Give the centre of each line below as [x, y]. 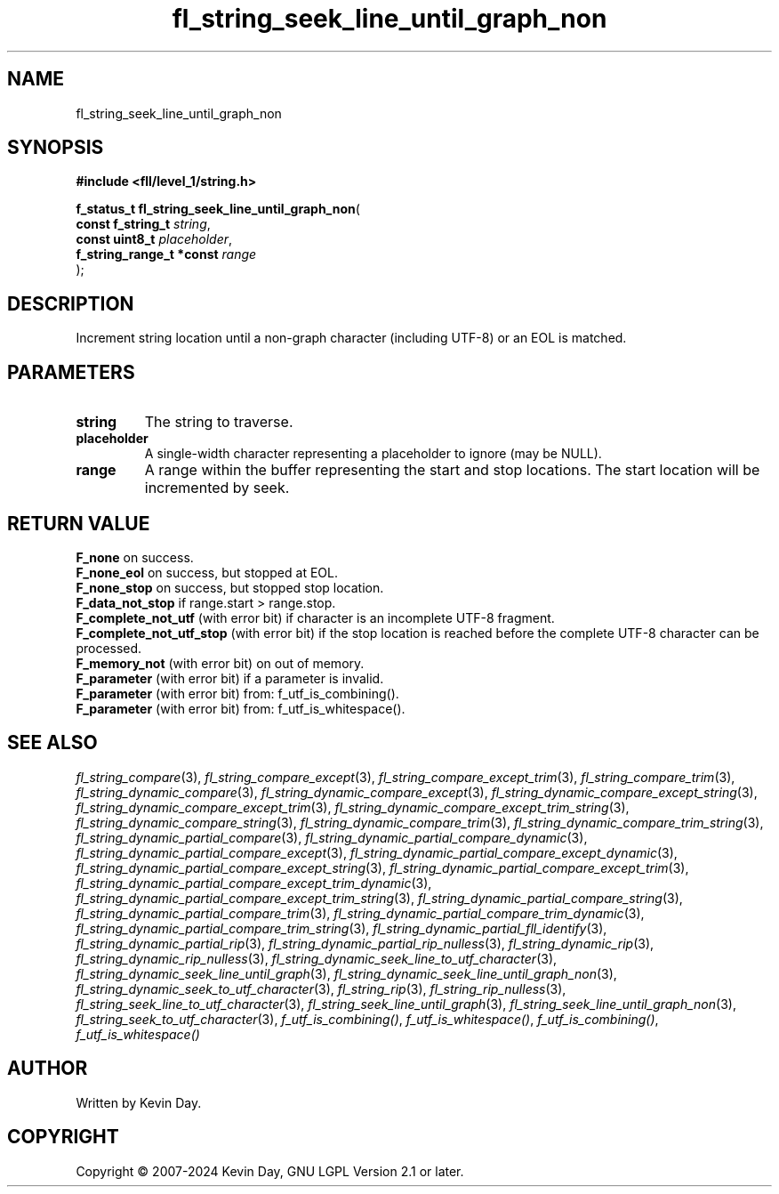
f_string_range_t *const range [166, 254]
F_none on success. [135, 557]
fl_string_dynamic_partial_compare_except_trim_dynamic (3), [254, 883]
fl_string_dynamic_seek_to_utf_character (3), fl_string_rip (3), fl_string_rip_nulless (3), [321, 988]
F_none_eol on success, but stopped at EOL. [207, 572]
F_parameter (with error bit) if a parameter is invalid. [230, 678]
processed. [109, 648]
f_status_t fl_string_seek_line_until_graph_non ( [218, 209]
